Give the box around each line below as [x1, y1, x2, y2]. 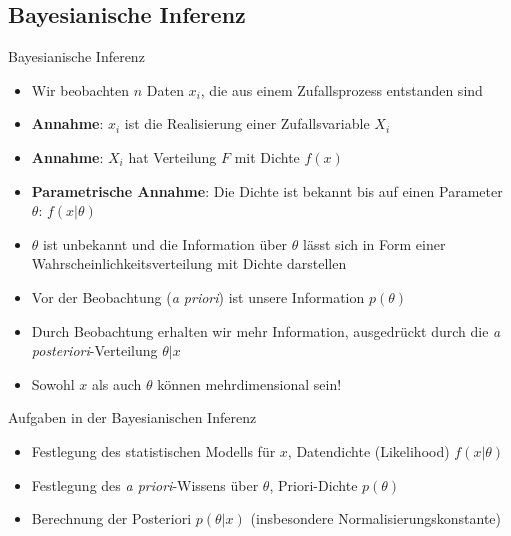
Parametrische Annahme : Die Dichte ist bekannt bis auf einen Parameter [31, 180, 503, 201]
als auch [91, 373, 142, 394]
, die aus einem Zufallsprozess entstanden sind [200, 79, 483, 100]
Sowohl [31, 373, 75, 394]
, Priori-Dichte [269, 474, 358, 495]
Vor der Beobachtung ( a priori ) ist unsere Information [31, 286, 365, 307]
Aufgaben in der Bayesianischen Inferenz [8, 407, 257, 428]
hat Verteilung [128, 146, 217, 167]
